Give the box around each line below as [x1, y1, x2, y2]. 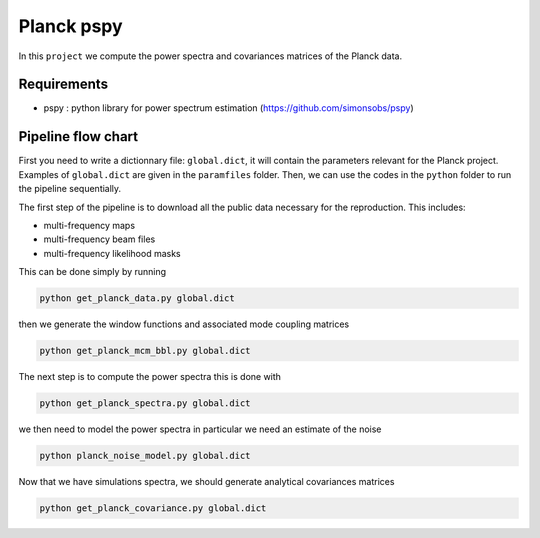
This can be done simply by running [18, 266, 167, 278]
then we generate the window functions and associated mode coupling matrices [18, 318, 350, 330]
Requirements [18, 76, 109, 93]
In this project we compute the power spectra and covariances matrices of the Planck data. [18, 50, 403, 62]
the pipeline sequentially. [18, 183, 122, 195]
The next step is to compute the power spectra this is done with [18, 371, 282, 383]
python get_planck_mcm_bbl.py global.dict [39, 345, 251, 357]
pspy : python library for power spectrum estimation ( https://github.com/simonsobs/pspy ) [43, 102, 414, 114]
